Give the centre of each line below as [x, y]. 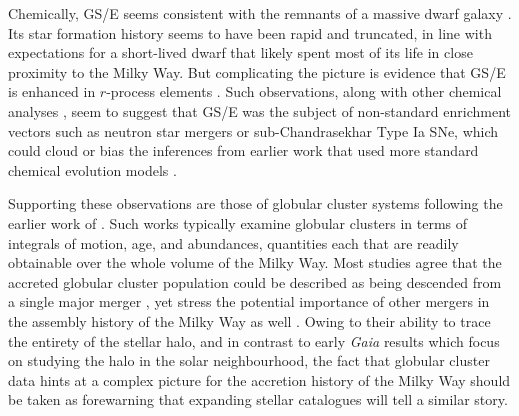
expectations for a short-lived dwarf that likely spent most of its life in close [240, 52]
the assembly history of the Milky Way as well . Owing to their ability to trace [249, 320]
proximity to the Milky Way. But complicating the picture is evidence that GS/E [257, 71]
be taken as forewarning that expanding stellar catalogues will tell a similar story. [258, 399]
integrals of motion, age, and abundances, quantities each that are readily [233, 242]
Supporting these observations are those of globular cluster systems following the [255, 203]
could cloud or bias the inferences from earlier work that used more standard [243, 150]
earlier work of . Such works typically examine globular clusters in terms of [238, 222]
